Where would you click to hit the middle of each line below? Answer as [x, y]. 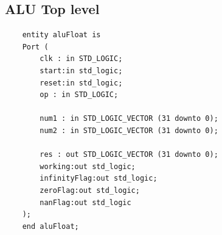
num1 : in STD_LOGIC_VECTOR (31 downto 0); [129, 119]
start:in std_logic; [81, 70]
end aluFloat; [50, 226]
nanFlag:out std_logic [85, 202]
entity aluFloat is [61, 35]
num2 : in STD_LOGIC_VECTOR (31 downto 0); [129, 130]
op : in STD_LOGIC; [79, 95]
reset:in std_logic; [81, 83]
